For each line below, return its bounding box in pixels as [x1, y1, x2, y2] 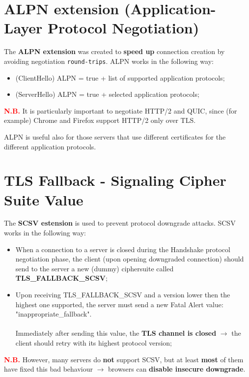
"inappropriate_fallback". [15, 309, 92, 319]
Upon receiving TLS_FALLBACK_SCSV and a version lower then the [15, 290, 230, 299]
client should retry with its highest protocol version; [15, 337, 172, 348]
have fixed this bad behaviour [4, 364, 93, 374]
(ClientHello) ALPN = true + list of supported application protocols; [15, 72, 225, 83]
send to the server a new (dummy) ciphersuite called [15, 263, 174, 273]
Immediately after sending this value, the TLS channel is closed [15, 328, 217, 338]
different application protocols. [4, 141, 96, 151]
